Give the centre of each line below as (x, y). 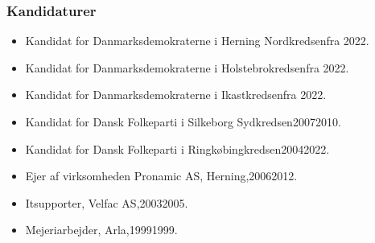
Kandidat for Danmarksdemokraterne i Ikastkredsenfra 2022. (176, 95)
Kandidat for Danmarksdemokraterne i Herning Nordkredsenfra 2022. (197, 41)
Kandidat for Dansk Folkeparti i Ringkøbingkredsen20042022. (177, 148)
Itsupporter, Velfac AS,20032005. (107, 202)
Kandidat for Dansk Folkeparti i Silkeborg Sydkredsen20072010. (183, 121)
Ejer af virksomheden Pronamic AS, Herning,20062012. (161, 176)
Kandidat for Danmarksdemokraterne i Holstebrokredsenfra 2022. (187, 67)
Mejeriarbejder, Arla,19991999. (101, 230)
